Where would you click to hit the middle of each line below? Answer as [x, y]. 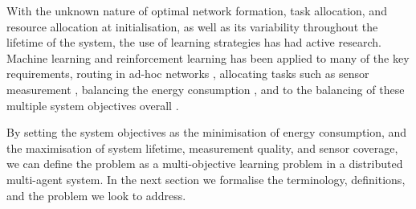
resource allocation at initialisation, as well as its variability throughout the [192, 26]
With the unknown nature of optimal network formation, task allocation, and [197, 10]
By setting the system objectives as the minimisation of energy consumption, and [207, 132]
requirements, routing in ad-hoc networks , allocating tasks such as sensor [188, 74]
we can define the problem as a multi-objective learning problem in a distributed [205, 164]
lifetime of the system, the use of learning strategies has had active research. [194, 42]
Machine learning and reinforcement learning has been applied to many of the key [208, 57]
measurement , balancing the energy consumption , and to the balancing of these [206, 89]
